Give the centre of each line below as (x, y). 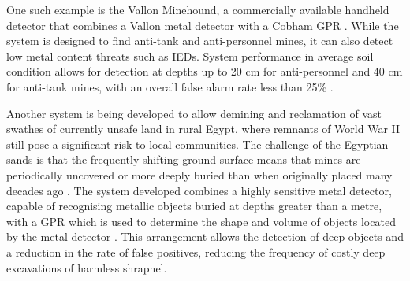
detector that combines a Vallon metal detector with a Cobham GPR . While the (203, 25)
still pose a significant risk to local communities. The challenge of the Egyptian (198, 144)
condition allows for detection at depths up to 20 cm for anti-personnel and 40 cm (205, 71)
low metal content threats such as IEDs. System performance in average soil (190, 55)
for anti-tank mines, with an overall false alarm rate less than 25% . (170, 86)
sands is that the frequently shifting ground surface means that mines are (184, 159)
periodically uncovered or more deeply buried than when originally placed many (199, 174)
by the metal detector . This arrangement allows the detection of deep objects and (205, 237)
